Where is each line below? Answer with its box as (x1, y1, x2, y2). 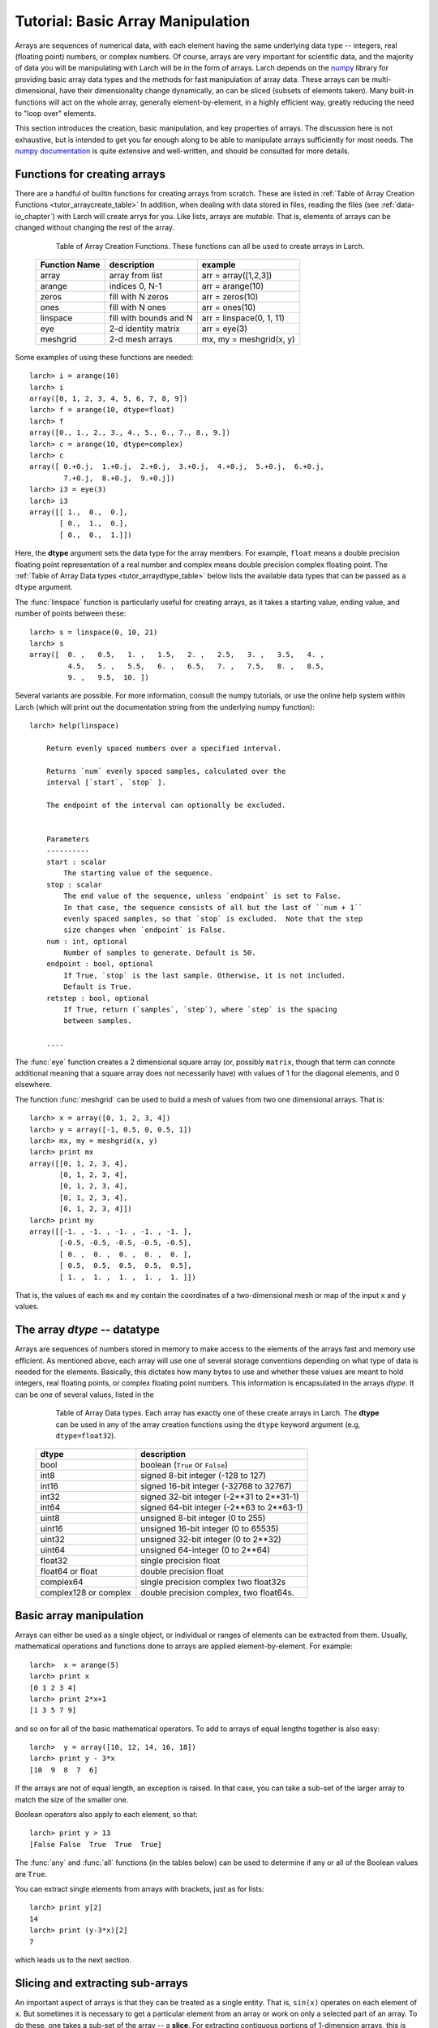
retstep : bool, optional (45, 994, 150, 1003)
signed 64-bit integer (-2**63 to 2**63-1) (140, 1502, 303, 1513)
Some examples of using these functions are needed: (15, 352, 194, 362)
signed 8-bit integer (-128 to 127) (140, 1470, 267, 1481)
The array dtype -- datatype (15, 1323, 160, 1337)
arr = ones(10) (201, 301, 256, 312)
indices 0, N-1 (109, 280, 162, 291)
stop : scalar (45, 880, 103, 889)
